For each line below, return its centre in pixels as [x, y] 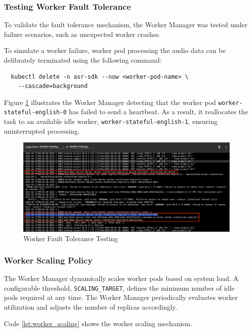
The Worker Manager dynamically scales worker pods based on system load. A [121, 278]
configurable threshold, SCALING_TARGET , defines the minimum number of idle [119, 288]
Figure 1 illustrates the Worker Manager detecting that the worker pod [110, 102]
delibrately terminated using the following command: [83, 60]
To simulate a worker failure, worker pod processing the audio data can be [115, 50]
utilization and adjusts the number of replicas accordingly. [91, 307]
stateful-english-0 [35, 113]
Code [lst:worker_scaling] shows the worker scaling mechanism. [98, 323]
